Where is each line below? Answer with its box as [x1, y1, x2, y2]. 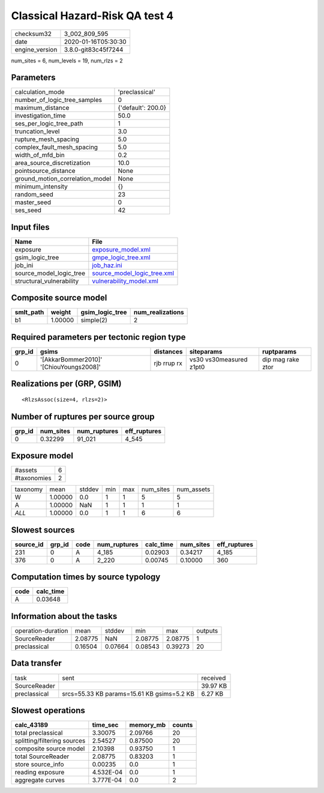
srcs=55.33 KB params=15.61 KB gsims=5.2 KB [62, 689, 195, 698]
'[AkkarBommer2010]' [40, 355, 103, 363]
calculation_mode [14, 88, 65, 96]
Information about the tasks [11, 611, 118, 621]
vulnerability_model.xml [92, 277, 158, 285]
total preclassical [14, 729, 63, 737]
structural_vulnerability [14, 277, 79, 285]
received [201, 674, 226, 682]
